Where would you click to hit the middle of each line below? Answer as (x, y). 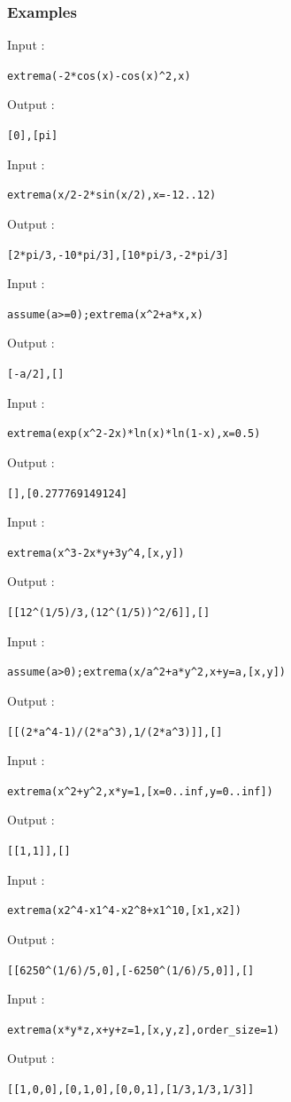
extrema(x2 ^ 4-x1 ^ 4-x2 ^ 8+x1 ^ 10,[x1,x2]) (124, 911)
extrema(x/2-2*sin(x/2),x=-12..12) (112, 195)
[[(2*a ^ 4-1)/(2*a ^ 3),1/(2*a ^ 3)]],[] (115, 732)
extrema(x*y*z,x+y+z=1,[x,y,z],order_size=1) (143, 1030)
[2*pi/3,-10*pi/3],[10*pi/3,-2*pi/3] (118, 255)
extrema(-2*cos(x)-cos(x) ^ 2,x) (99, 76)
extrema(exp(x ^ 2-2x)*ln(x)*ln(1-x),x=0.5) (134, 434)
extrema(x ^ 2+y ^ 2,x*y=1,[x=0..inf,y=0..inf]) (140, 791)
